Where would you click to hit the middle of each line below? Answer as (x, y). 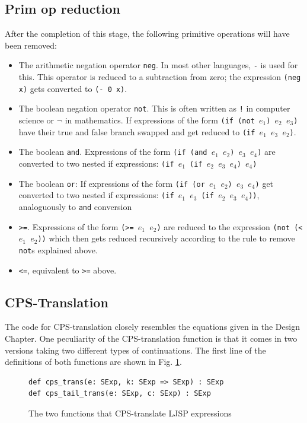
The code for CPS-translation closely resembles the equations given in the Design (152, 327)
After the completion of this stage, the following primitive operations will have (147, 34)
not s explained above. (58, 249)
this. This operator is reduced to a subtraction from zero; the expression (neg (160, 77)
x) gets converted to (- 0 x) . (73, 88)
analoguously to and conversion (75, 206)
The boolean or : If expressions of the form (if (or (112, 183)
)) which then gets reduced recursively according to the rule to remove (166, 238)
